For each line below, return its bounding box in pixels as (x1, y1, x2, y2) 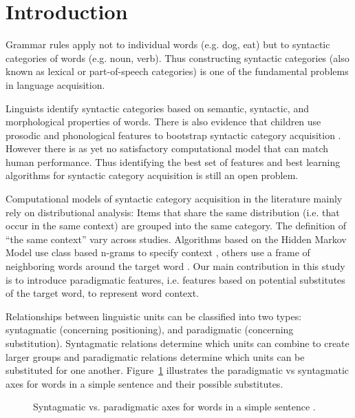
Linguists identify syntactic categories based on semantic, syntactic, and (6, 101, 309, 115)
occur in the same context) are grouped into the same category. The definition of (6, 218, 346, 233)
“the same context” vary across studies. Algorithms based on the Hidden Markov (6, 231, 347, 246)
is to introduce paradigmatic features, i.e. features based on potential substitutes (6, 272, 345, 286)
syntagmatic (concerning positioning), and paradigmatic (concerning (6, 322, 294, 337)
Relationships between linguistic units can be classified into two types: (6, 309, 302, 323)
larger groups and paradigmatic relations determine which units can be (6, 349, 305, 364)
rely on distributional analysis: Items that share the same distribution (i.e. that (6, 205, 340, 219)
